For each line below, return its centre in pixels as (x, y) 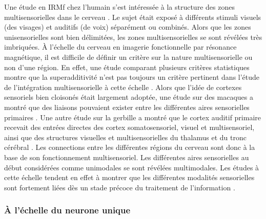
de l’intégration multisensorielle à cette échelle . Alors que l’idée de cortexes (123, 87)
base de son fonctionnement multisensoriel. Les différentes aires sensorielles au (127, 157)
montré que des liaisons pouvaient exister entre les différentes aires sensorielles (127, 107)
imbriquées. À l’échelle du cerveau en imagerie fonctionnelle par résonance (120, 47)
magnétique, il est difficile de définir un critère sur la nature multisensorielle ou (128, 57)
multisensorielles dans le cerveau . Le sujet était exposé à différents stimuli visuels (133, 17)
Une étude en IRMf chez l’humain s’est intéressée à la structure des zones (119, 7)
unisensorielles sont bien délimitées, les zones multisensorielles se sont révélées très (133, 37)
